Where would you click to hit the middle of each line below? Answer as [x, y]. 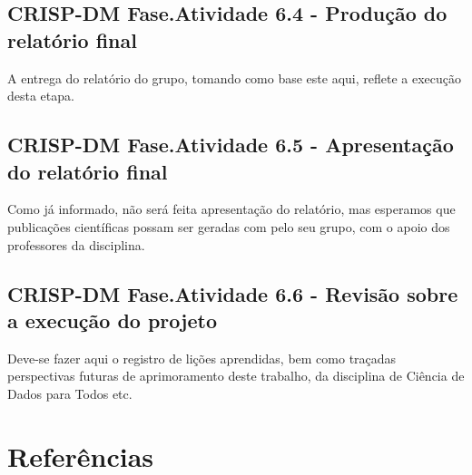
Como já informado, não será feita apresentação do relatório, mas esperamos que [231, 209]
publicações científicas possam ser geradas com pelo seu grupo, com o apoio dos [229, 226]
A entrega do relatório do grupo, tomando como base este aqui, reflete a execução [235, 78]
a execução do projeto [112, 320]
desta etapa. [41, 96]
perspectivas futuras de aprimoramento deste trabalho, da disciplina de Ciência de [236, 376]
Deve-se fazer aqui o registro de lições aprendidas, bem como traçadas [202, 358]
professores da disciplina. [76, 244]
